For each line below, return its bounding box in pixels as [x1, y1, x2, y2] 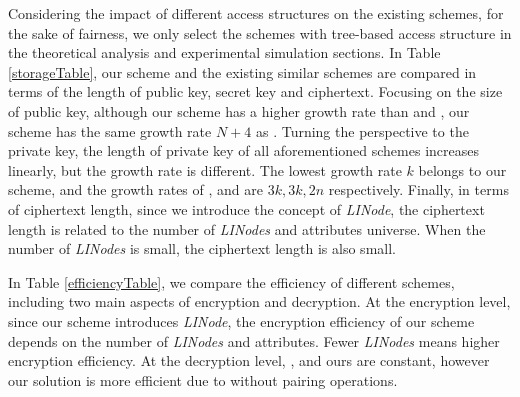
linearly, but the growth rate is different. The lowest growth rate [8, 159, 402, 180]
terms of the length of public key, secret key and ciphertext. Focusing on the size [8, 81, 503, 102]
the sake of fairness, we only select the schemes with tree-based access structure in [8, 22, 512, 43]
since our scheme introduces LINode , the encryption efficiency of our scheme [8, 310, 475, 331]
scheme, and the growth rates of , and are [8, 179, 263, 200]
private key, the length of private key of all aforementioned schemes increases [8, 140, 479, 161]
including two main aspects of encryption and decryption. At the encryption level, [8, 291, 511, 312]
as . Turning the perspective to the [255, 120, 469, 141]
